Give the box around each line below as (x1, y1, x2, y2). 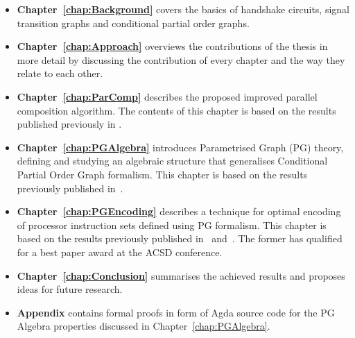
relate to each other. (17, 66, 103, 81)
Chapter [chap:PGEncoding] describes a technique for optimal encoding (17, 204, 341, 219)
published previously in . (17, 117, 122, 131)
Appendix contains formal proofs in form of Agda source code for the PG (17, 305, 335, 319)
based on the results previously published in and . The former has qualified (17, 231, 343, 246)
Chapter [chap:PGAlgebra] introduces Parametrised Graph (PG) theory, (17, 140, 344, 154)
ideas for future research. (17, 282, 123, 296)
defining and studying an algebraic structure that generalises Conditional (17, 153, 328, 168)
